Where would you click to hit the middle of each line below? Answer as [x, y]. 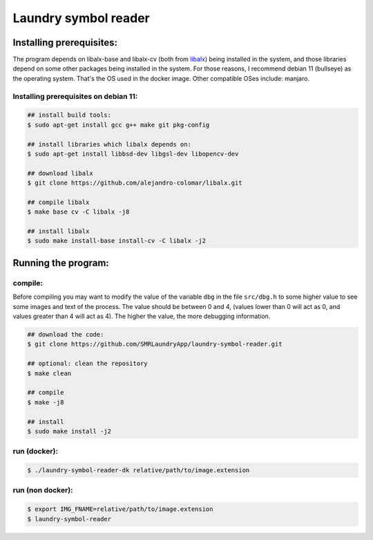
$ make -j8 [46, 402]
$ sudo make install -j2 [69, 431]
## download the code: [66, 334]
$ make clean [49, 373]
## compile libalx [58, 202]
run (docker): [36, 451]
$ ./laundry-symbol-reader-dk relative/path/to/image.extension [138, 471]
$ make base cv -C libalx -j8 [78, 212]
